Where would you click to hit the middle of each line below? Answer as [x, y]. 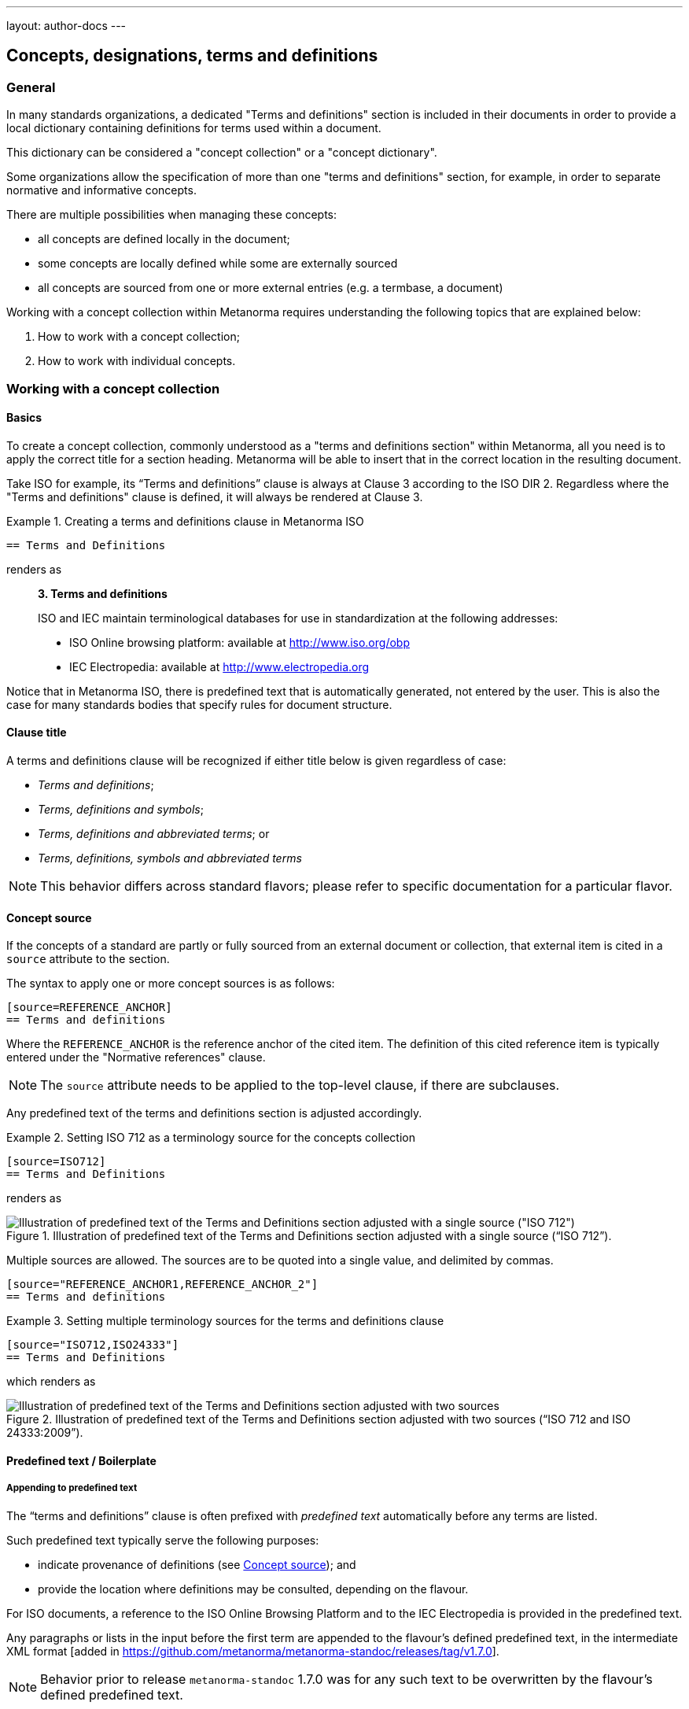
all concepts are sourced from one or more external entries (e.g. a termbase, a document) [271, 288]
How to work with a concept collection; [139, 337]
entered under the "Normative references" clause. [136, 1058]
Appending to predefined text [72, 1488]
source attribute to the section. [88, 959]
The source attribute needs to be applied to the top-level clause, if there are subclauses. [300, 1085]
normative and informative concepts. [101, 190]
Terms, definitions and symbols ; [121, 810]
